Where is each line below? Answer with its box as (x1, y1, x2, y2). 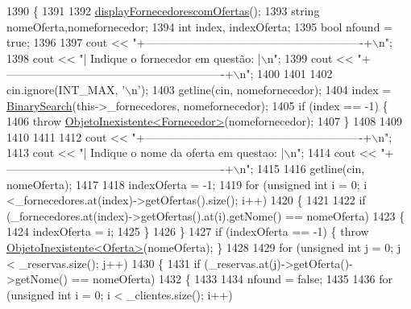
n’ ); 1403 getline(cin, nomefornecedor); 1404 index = (131, 80, 392, 97)
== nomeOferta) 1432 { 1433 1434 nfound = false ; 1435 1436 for (71, 270, 392, 287)
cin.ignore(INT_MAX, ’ (6, 80, 126, 97)
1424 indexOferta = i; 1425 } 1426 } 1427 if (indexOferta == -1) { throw (6, 223, 369, 240)
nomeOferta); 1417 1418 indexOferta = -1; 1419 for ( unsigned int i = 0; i (6, 175, 367, 192)
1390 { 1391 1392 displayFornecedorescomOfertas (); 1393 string (6, 2, 320, 19)
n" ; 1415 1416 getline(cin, (239, 159, 365, 176)
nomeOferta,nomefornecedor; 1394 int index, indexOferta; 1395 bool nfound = (6, 18, 392, 35)
